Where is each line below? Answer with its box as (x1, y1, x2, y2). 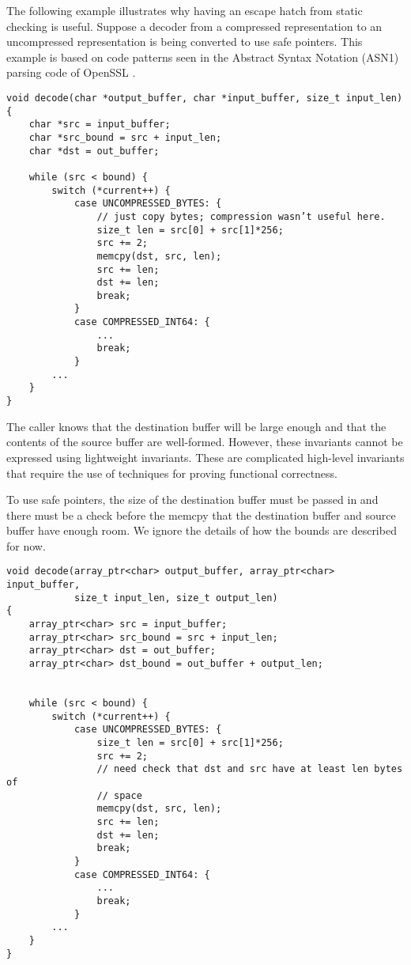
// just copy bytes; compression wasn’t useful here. (96, 210, 386, 222)
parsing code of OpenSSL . (6, 64, 136, 81)
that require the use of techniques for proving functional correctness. (6, 464, 338, 481)
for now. (6, 537, 46, 554)
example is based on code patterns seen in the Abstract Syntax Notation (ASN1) (6, 48, 399, 65)
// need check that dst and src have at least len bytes (96, 763, 403, 775)
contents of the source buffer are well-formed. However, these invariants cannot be (6, 433, 403, 450)
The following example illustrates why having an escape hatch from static (6, 2, 363, 18)
